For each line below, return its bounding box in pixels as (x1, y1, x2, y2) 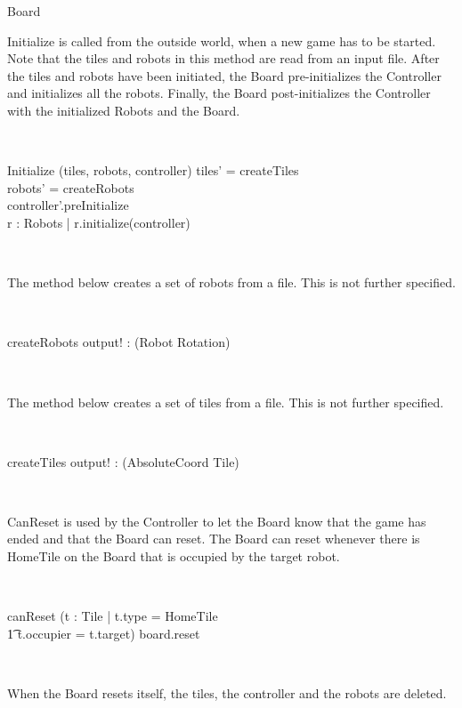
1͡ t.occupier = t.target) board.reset (7, 624, 200, 642)
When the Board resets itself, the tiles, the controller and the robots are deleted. (7, 684, 447, 703)
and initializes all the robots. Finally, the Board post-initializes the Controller (7, 84, 431, 102)
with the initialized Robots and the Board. (7, 101, 240, 119)
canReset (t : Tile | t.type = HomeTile (7, 607, 218, 625)
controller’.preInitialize (7, 196, 129, 214)
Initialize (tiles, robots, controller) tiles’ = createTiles (7, 161, 299, 180)
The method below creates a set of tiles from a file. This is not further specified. (7, 392, 444, 411)
